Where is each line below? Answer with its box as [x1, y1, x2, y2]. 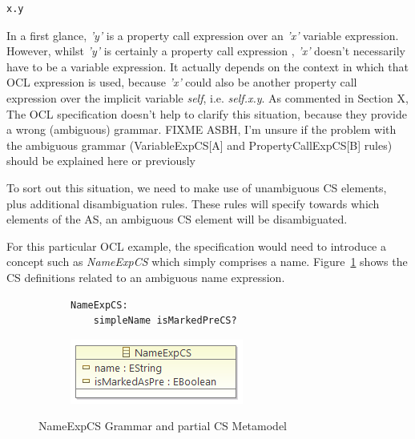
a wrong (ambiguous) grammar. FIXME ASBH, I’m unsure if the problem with [6, 121, 397, 138]
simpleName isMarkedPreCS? [93, 315, 237, 327]
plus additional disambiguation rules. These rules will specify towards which [6, 195, 380, 211]
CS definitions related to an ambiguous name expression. [6, 268, 285, 285]
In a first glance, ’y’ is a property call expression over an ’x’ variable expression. [6, 26, 399, 43]
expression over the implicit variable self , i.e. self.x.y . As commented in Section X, [6, 89, 409, 106]
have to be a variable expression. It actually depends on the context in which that [6, 58, 409, 75]
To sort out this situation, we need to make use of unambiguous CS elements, [6, 179, 387, 195]
